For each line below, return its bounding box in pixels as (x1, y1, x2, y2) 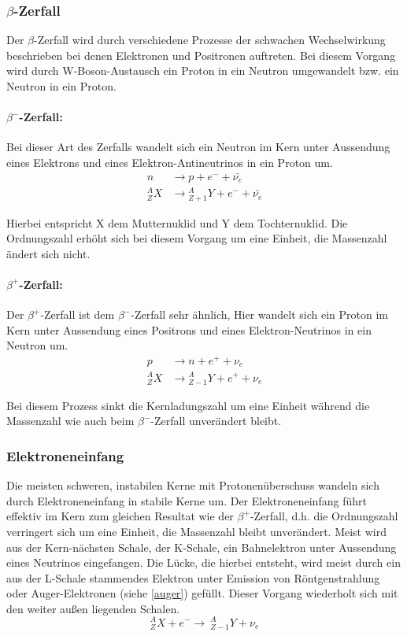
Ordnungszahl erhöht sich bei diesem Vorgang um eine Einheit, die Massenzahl (6, 230, 387, 246)
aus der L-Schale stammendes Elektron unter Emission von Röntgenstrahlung (6, 569, 380, 586)
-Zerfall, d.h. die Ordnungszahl (250, 508, 398, 524)
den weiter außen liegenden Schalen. (6, 600, 180, 616)
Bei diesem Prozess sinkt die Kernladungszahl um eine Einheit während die (6, 397, 370, 413)
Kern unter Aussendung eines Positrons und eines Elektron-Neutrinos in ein (6, 321, 372, 338)
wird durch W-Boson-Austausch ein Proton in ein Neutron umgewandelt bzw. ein (6, 62, 399, 79)
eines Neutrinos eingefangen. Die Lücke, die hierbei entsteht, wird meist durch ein (6, 554, 401, 571)
